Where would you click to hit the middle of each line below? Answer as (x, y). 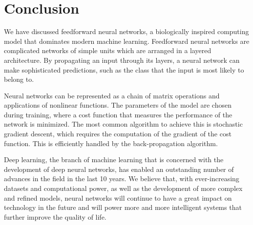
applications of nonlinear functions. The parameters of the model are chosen (118, 105)
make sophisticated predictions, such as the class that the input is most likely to (124, 69)
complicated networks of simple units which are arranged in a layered (108, 50)
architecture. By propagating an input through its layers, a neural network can (122, 60)
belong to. (19, 79)
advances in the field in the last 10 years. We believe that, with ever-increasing (122, 178)
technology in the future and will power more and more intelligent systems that (123, 207)
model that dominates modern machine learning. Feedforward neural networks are (127, 41)
